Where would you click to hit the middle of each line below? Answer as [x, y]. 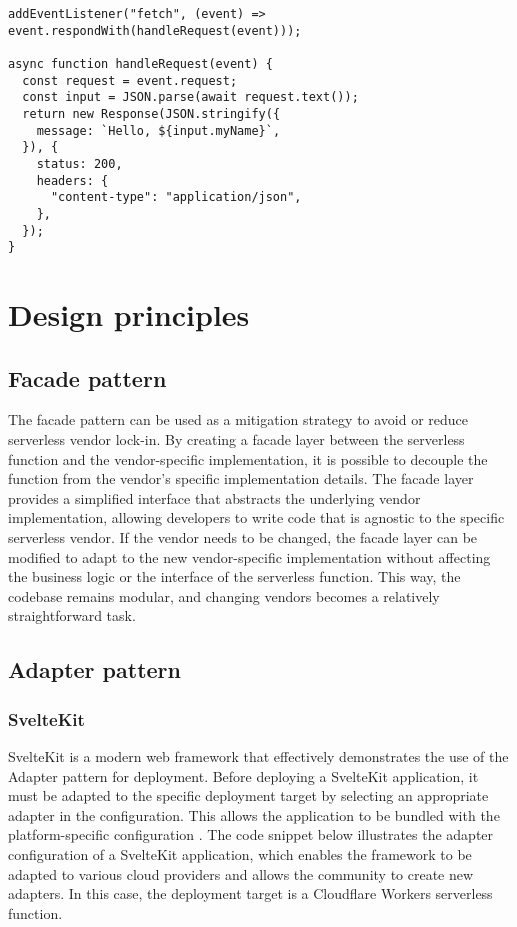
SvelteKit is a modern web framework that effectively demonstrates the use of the [258, 755]
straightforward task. [72, 615]
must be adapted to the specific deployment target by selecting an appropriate [248, 795]
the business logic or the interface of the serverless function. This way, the [234, 576]
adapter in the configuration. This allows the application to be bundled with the [254, 814]
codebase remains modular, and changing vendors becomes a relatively [224, 595]
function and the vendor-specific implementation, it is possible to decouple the [248, 458]
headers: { [72, 180]
